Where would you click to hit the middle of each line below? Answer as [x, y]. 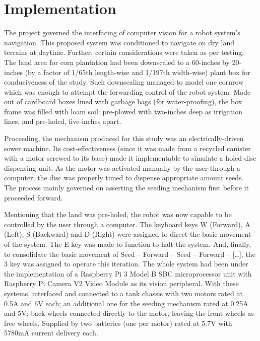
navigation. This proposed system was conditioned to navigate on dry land [119, 42]
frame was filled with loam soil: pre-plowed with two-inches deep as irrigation [123, 111]
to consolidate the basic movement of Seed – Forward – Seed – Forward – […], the [130, 254]
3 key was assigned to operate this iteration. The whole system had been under [126, 264]
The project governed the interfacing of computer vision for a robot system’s [122, 32]
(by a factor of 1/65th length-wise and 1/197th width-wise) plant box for [138, 72]
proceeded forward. [34, 197]
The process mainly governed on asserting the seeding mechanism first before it [127, 188]
